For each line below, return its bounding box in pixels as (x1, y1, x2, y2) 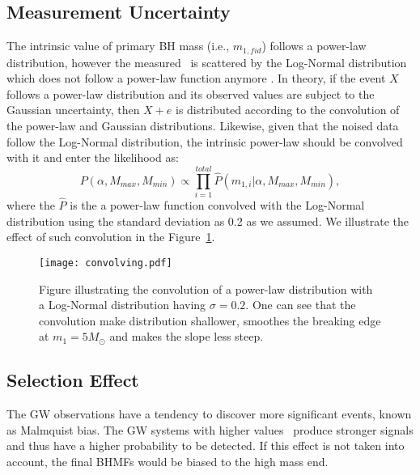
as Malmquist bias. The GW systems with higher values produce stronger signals (6, 421, 414, 438)
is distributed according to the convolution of (176, 101, 400, 118)
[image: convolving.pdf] (39, 257, 172, 269)
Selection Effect (6, 367, 139, 392)
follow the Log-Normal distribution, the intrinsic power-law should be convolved (6, 133, 403, 150)
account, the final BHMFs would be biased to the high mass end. (6, 452, 329, 469)
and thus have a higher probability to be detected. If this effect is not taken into (6, 437, 405, 454)
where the (6, 197, 55, 214)
